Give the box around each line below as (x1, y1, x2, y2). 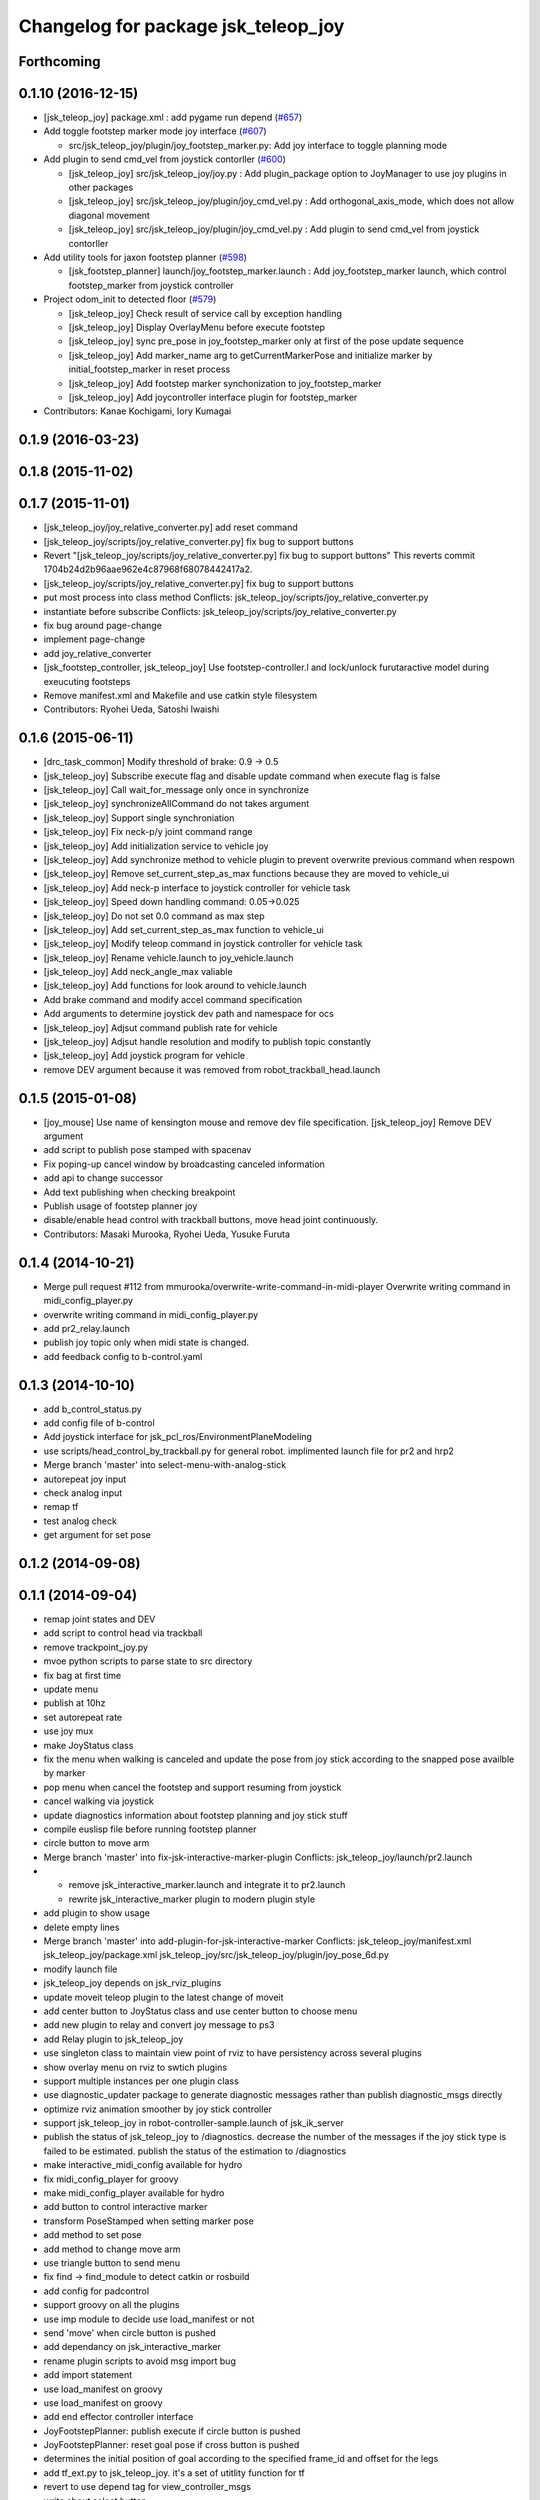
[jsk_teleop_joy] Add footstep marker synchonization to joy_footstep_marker (68, 377, 382, 389)
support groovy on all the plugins (43, 2299, 180, 2311)
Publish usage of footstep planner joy (43, 1200, 198, 1212)
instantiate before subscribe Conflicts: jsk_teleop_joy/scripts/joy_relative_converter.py (43, 605, 397, 617)
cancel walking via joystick (43, 1795, 154, 1807)
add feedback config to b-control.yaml (43, 1350, 203, 1362)
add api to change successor (43, 1172, 164, 1184)
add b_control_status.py (43, 1403, 142, 1415)
